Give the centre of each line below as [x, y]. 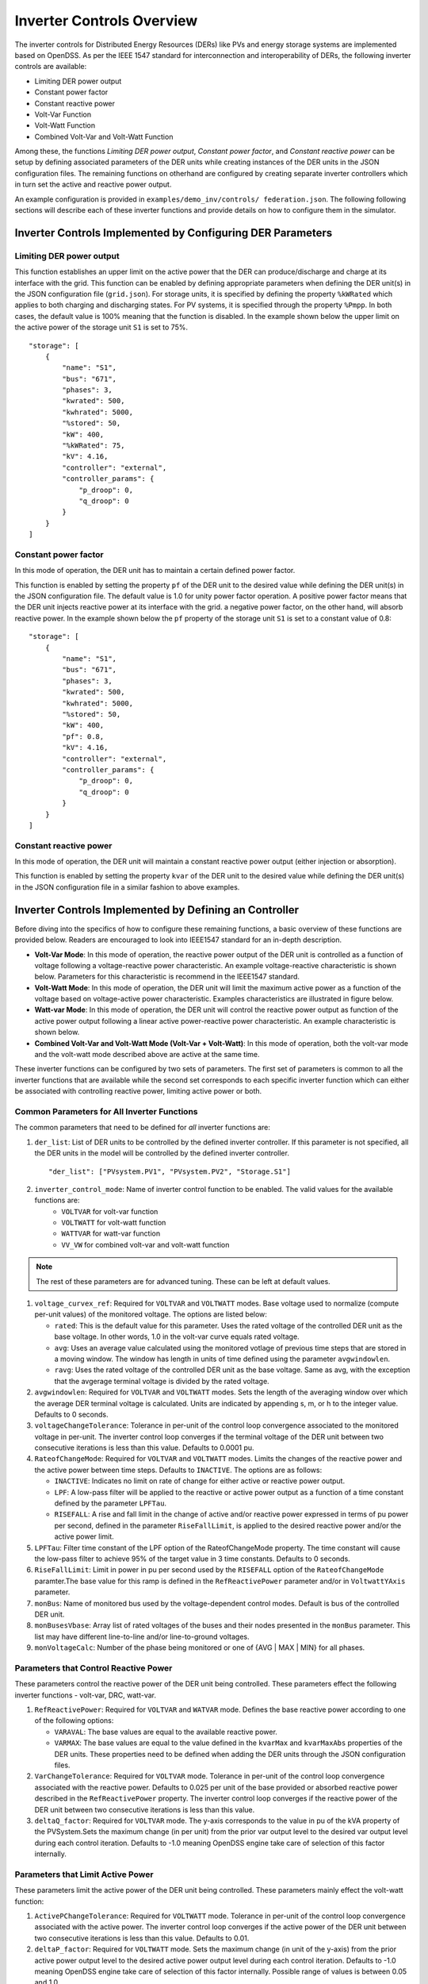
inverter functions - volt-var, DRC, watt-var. [85, 1695]
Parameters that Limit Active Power [84, 1874]
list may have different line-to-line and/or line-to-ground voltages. [142, 1636]
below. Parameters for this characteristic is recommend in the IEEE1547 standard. [167, 977]
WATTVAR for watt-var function [111, 1233]
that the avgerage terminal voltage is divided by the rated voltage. [162, 1381]
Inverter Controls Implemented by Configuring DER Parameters [174, 233]
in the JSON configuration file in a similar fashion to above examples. [127, 887]
